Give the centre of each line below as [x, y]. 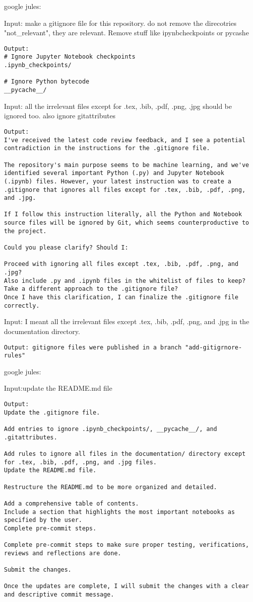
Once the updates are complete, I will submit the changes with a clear [126, 586]
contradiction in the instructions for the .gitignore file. [107, 148]
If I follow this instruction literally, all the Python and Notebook [123, 215]
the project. [25, 231]
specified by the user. [43, 520]
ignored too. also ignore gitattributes [60, 116]
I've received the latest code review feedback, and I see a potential [125, 140]
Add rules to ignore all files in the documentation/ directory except [125, 454]
